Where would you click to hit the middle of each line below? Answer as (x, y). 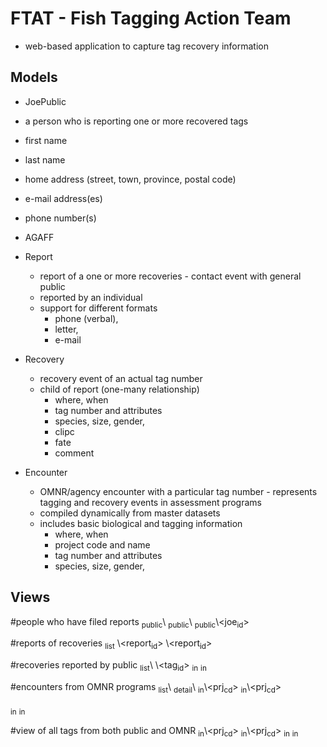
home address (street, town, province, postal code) (130, 179)
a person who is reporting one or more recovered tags (136, 121)
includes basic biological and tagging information (141, 523)
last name (45, 159)
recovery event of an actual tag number (121, 378)
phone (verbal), (86, 318)
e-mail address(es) (63, 198)
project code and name (102, 544)
